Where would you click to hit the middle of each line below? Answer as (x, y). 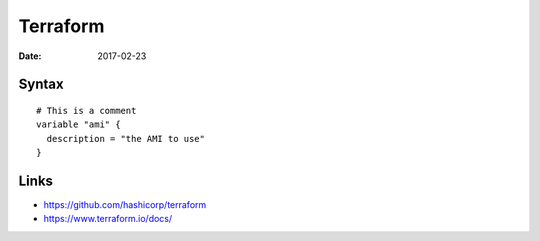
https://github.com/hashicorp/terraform (125, 205)
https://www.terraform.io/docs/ (108, 219)
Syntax (41, 84)
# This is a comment (86, 110)
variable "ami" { (78, 124)
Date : (30, 56)
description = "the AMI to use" (125, 138)
